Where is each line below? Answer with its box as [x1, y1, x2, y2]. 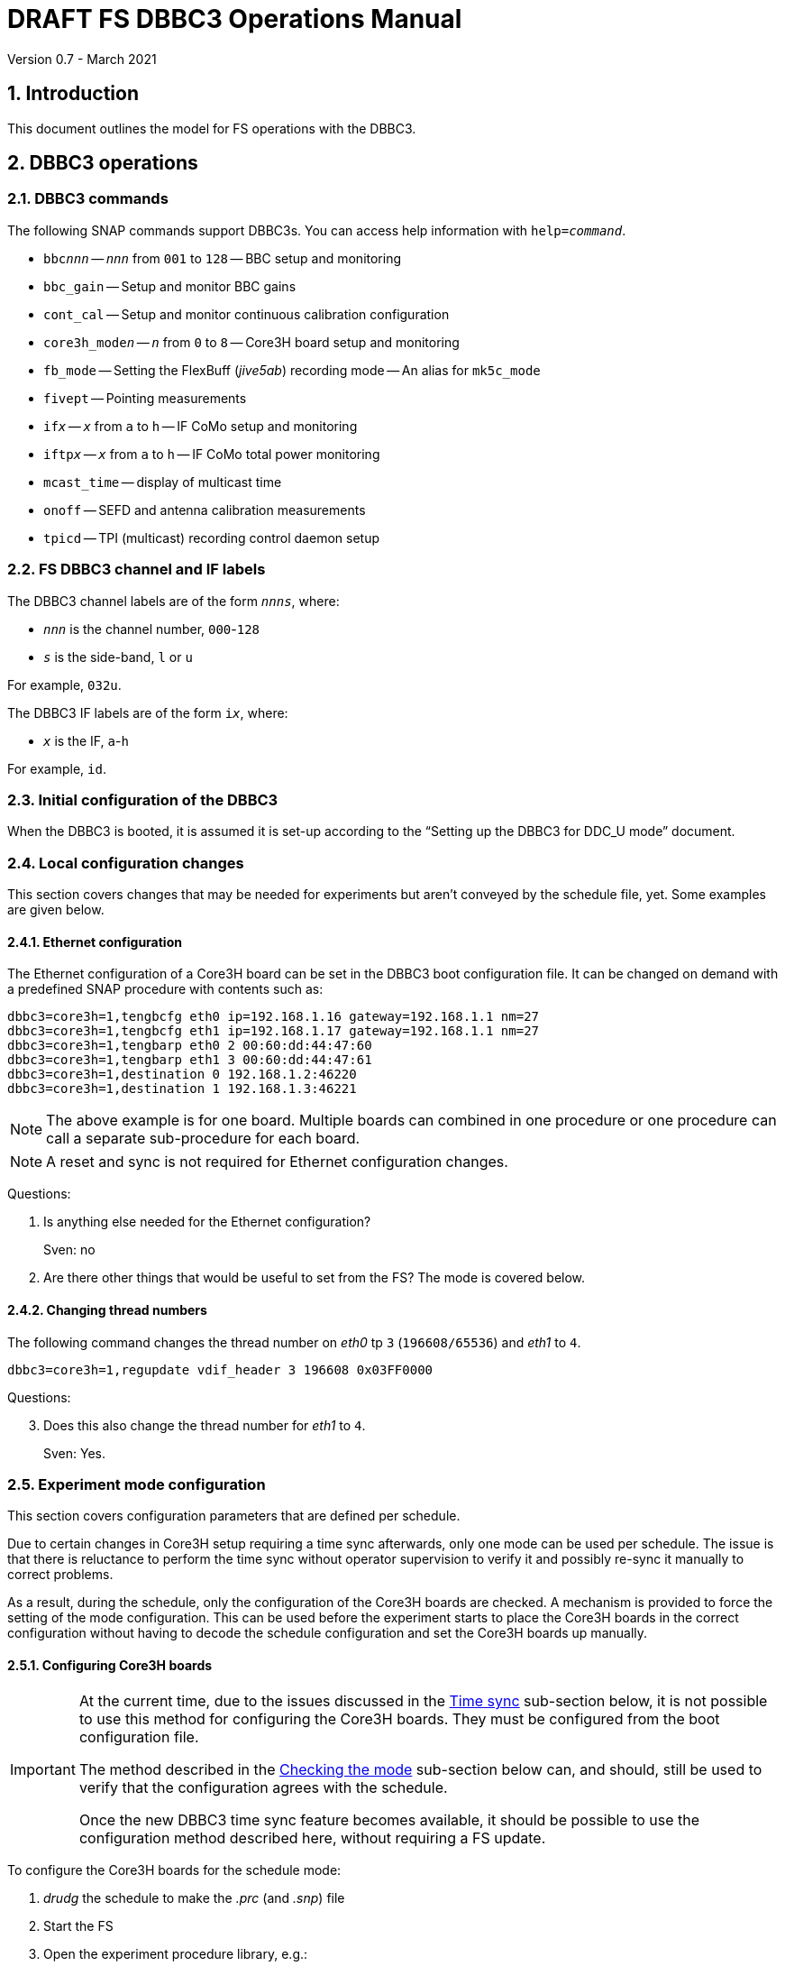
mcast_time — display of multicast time [43, 473, 282, 490]
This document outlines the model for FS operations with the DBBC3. [7, 120, 416, 136]
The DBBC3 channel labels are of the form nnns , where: [7, 593, 340, 609]
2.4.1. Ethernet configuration [7, 933, 182, 950]
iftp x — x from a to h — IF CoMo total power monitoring [43, 446, 380, 462]
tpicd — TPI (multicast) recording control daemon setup [43, 529, 379, 546]
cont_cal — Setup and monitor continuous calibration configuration [43, 306, 450, 322]
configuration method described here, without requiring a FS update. [78, 1829, 546, 1848]
